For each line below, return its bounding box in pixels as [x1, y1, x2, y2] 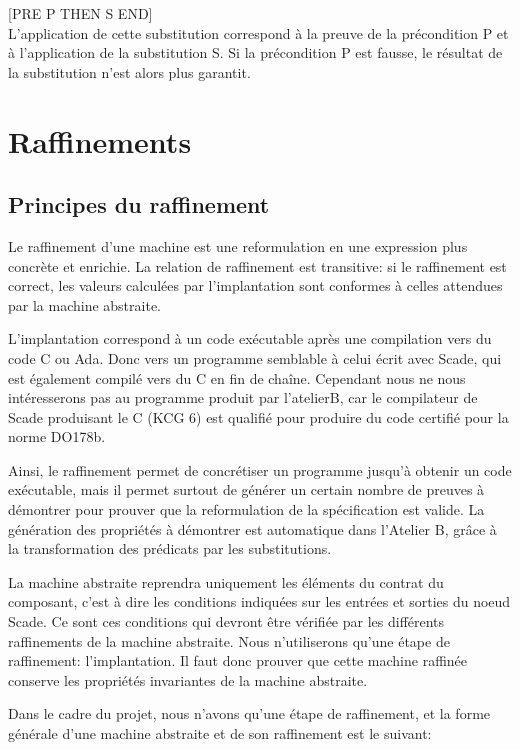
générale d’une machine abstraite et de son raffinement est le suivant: [8, 723, 432, 744]
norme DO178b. [8, 426, 106, 447]
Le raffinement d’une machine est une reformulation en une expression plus [8, 235, 468, 256]
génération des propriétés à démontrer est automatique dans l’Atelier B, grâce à [8, 518, 497, 539]
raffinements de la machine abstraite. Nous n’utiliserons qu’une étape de [8, 630, 450, 651]
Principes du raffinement [8, 189, 270, 220]
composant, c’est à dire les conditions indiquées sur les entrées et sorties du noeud [8, 591, 511, 612]
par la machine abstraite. [8, 294, 161, 315]
